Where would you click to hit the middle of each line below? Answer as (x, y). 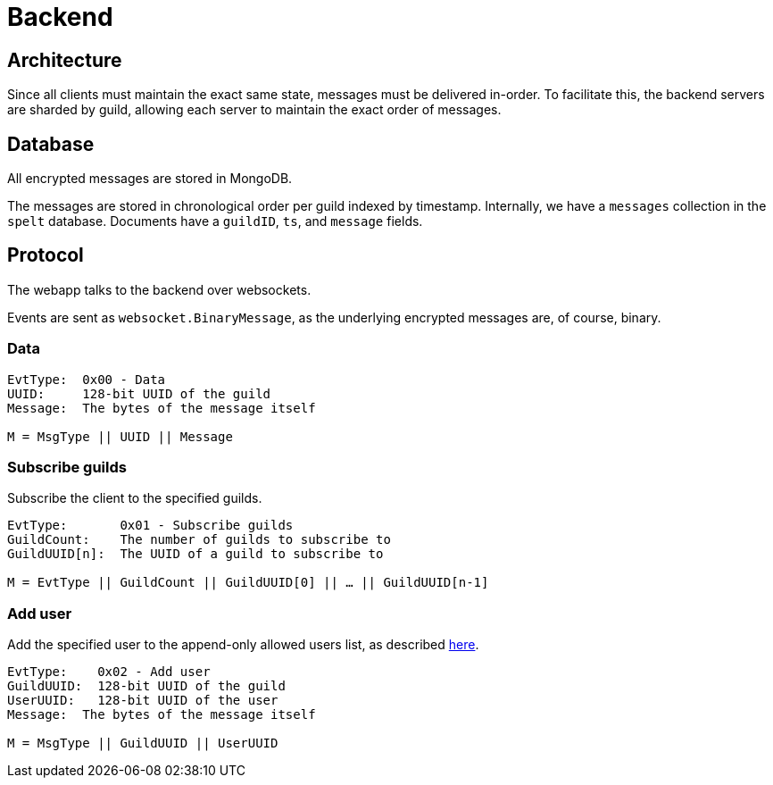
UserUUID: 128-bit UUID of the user (143, 701)
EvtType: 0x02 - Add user (109, 672)
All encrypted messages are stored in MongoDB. (150, 179)
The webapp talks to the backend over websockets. (159, 289)
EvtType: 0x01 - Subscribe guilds (150, 526)
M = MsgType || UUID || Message (120, 436)
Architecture (65, 60)
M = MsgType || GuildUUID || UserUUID (143, 743)
